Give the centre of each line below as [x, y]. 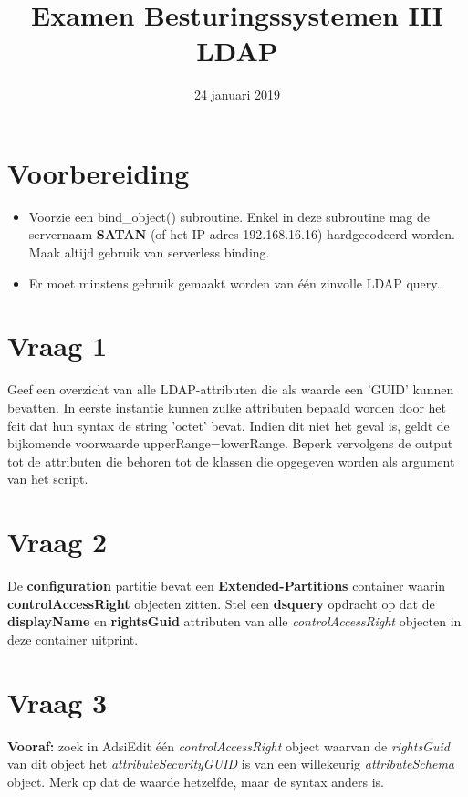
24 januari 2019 [237, 94]
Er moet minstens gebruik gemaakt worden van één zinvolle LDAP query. [234, 283]
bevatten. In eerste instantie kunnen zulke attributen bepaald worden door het [227, 407]
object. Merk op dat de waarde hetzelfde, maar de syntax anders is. [196, 781]
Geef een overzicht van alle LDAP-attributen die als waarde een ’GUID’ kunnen [231, 389]
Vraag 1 [57, 346]
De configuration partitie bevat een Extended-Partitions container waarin [227, 586]
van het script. [48, 479]
